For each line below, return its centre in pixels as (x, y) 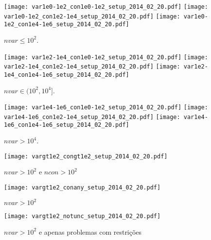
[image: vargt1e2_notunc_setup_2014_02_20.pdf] (82, 216)
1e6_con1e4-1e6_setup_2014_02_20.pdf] (67, 125)
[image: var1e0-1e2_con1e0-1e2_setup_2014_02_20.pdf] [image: (106, 7)
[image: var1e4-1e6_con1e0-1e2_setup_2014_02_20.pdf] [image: (106, 108)
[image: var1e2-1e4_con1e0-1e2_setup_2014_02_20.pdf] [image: (106, 57)
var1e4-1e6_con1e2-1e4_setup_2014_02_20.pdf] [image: (92, 117)
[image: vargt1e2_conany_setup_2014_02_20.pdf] (82, 187)
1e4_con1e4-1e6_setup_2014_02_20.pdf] (67, 75)
